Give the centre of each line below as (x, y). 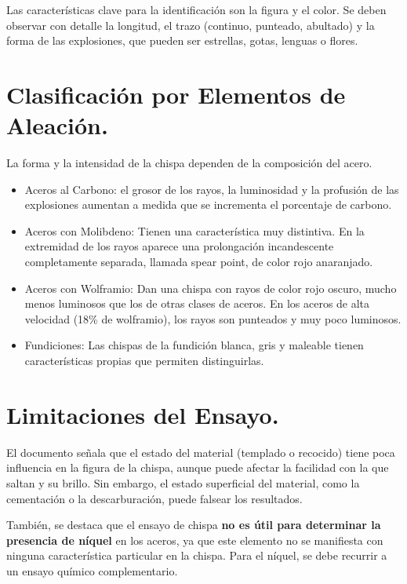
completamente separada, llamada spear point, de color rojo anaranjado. (199, 262)
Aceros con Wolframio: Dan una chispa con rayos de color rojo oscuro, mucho (211, 288)
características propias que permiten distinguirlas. (144, 361)
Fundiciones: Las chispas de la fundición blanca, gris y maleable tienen (194, 345)
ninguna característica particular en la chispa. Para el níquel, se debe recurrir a (197, 555)
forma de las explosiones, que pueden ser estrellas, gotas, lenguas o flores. (182, 40)
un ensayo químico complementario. (92, 570)
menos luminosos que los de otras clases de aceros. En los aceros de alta (197, 303)
